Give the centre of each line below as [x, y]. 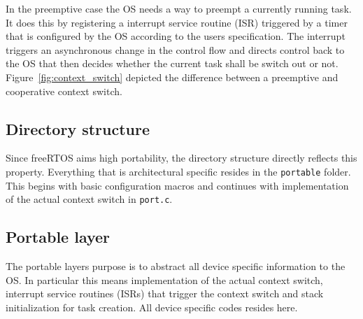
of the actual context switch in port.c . [89, 199]
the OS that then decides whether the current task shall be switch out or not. [172, 63]
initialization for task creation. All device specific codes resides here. [152, 307]
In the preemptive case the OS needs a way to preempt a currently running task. [179, 8]
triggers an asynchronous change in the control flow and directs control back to [175, 49]
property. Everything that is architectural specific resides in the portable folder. [178, 171]
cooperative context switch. [64, 91]
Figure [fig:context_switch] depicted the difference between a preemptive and [172, 77]
